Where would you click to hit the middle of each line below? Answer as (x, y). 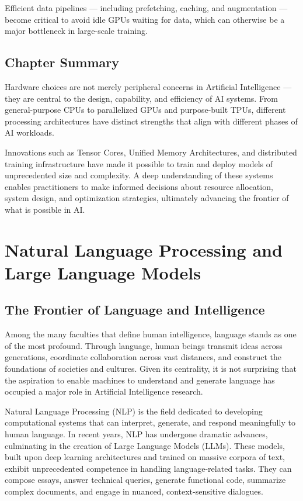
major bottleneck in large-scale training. (76, 31)
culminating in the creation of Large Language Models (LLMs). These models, (145, 445)
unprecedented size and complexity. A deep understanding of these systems (139, 175)
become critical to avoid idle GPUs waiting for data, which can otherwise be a (145, 19)
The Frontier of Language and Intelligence (135, 310)
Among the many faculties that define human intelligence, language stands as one (151, 334)
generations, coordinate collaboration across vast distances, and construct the (143, 357)
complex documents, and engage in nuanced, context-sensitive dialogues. (134, 491)
